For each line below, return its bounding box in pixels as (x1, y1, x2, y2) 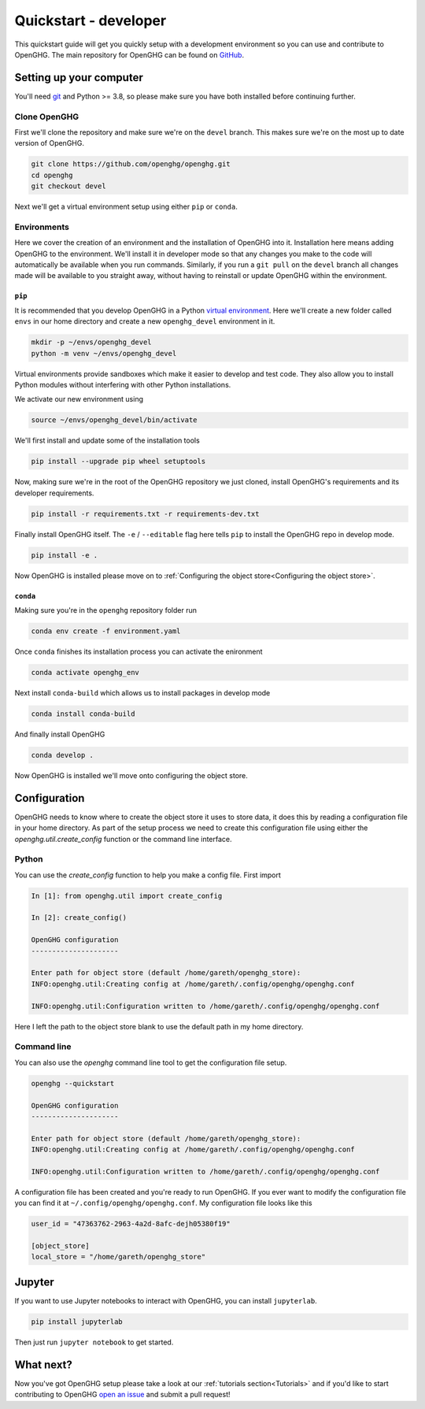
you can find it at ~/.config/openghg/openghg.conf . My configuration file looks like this (14, 1198, 312, 1208)
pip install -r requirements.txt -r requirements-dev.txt (31, 509, 260, 518)
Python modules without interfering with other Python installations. (14, 380, 231, 389)
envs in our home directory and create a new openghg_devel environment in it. (14, 317, 275, 326)
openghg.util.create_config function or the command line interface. (14, 834, 232, 844)
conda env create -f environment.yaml (31, 627, 181, 636)
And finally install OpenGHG (14, 729, 105, 739)
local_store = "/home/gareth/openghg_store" (31, 1252, 206, 1262)
